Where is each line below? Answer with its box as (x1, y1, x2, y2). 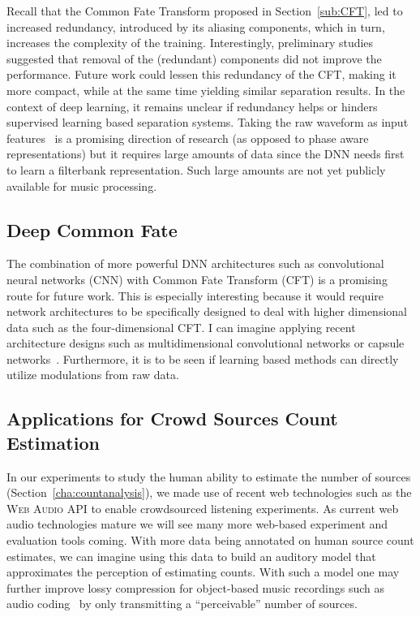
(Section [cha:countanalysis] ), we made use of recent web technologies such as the (6, 484, 412, 501)
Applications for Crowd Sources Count (6, 406, 338, 431)
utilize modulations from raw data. (6, 366, 179, 383)
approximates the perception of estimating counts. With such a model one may (6, 563, 400, 580)
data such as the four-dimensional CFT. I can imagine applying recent (6, 318, 356, 335)
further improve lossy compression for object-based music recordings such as (6, 579, 385, 596)
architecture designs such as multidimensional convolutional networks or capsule (6, 334, 405, 352)
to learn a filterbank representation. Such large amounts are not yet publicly (6, 161, 386, 178)
